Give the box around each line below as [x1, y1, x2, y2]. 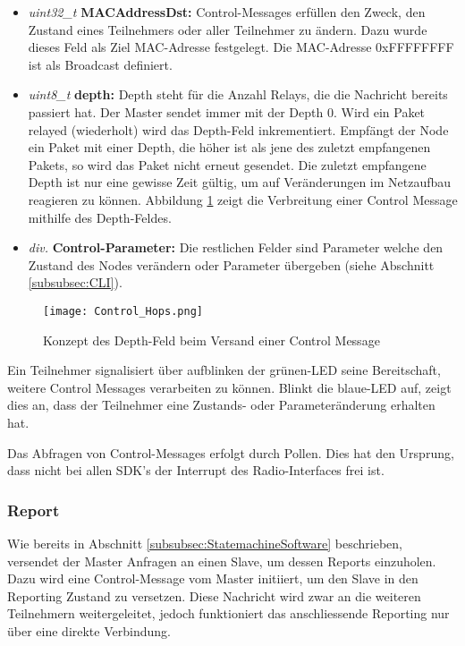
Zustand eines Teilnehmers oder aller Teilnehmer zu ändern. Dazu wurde [28, 20, 427, 38]
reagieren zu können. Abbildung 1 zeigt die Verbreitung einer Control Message [28, 190, 458, 208]
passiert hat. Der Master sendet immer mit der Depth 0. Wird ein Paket [28, 102, 426, 121]
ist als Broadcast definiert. [28, 55, 173, 73]
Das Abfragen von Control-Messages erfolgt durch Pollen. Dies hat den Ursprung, [7, 443, 454, 462]
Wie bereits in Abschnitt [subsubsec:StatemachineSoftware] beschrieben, [7, 533, 402, 552]
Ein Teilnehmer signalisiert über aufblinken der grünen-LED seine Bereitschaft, [7, 361, 441, 379]
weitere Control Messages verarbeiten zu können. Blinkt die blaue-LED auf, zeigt [7, 378, 452, 396]
